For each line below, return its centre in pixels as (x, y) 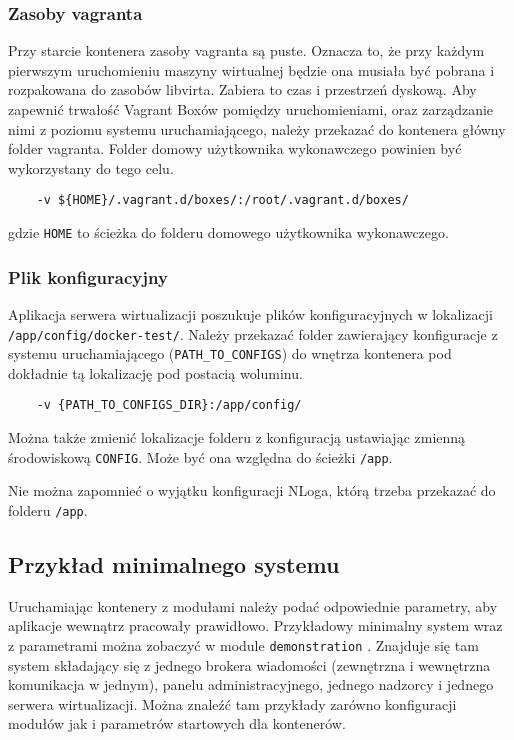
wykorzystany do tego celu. (91, 167)
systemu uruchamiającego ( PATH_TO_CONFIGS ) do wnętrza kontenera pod (230, 353)
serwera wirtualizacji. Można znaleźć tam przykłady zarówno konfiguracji (232, 703)
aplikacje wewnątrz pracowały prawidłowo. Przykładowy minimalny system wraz (255, 625)
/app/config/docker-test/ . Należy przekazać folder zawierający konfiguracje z (253, 333)
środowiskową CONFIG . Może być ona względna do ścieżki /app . (200, 456)
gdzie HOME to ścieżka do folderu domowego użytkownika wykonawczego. (228, 232)
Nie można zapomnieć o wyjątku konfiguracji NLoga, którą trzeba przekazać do (252, 490)
